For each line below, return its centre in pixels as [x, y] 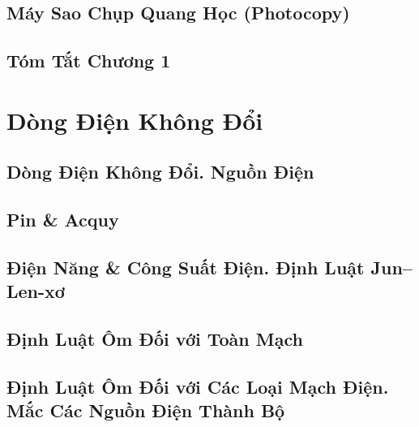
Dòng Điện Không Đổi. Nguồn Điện [160, 172]
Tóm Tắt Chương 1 [89, 60]
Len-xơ [36, 291]
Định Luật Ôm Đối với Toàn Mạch [155, 339]
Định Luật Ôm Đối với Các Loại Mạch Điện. [198, 386]
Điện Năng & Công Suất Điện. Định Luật [186, 267]
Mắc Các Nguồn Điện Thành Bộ [146, 410]
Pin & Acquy [63, 220]
